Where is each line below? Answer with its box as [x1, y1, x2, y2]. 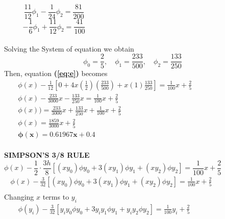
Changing [4, 191, 34, 202]
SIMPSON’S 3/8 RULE [4, 150, 90, 160]
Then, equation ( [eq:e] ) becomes [4, 68, 108, 79]
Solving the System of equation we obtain [4, 43, 134, 54]
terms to [42, 191, 69, 202]
